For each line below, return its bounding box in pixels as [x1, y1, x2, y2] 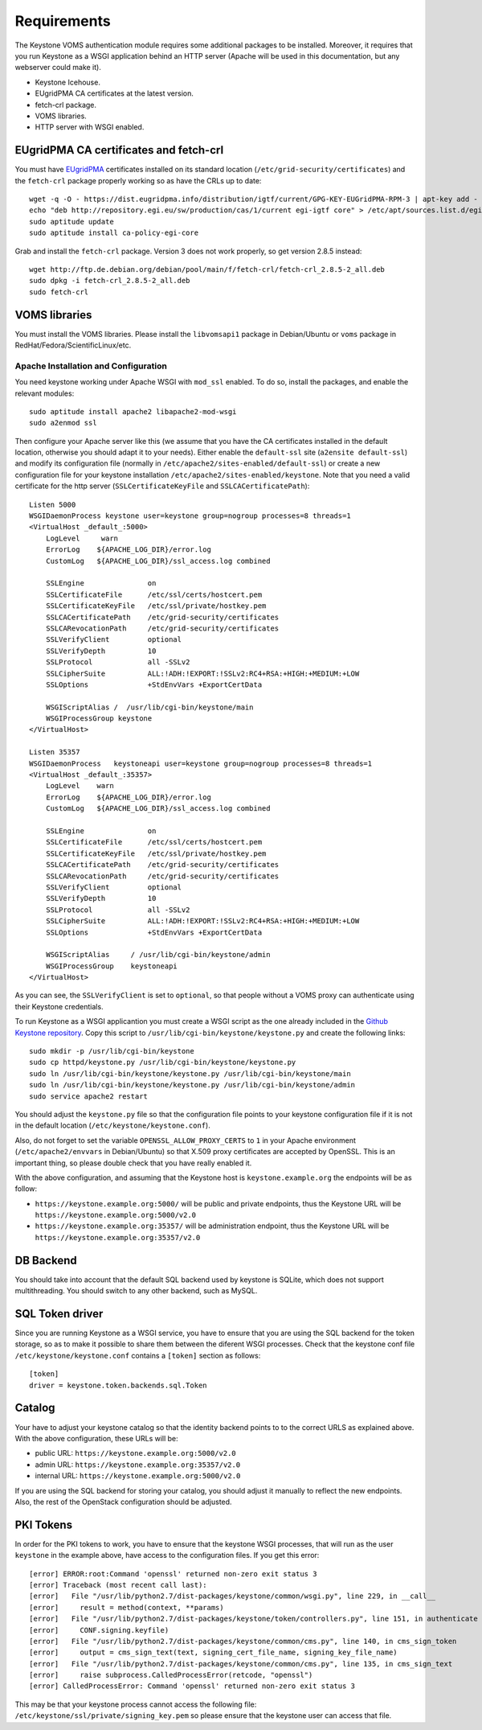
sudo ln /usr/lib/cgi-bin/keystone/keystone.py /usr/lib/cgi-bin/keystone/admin [29, 1080, 356, 1090]
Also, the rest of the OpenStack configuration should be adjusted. [14, 1497, 232, 1506]
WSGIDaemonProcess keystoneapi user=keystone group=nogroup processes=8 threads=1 [29, 758, 373, 768]
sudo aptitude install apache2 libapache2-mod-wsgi [29, 407, 237, 416]
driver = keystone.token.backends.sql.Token [29, 1380, 208, 1390]
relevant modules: [14, 388, 75, 398]
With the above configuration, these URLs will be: [14, 1433, 178, 1443]
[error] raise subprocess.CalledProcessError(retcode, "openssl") [29, 1670, 313, 1680]
